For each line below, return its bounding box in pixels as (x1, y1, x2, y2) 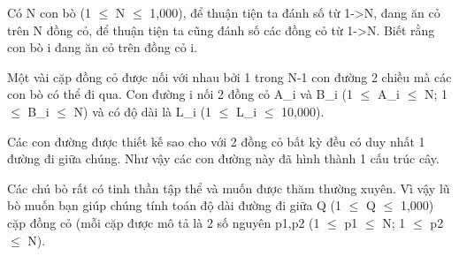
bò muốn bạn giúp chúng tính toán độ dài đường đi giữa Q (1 (7, 196, 342, 215)
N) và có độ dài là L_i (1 (73, 102, 211, 120)
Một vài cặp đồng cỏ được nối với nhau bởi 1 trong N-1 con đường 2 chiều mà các (7, 67, 452, 86)
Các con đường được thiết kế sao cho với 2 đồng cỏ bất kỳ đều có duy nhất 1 (7, 132, 425, 150)
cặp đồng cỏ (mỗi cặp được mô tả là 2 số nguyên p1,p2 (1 (7, 213, 320, 231)
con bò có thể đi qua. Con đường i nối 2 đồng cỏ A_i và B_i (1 (7, 85, 354, 103)
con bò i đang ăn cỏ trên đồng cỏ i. (7, 38, 198, 56)
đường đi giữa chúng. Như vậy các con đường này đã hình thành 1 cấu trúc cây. (7, 149, 440, 168)
